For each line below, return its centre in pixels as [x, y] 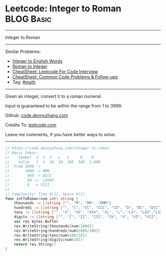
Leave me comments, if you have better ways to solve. [61, 134]
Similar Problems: [23, 51]
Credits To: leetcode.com [31, 125]
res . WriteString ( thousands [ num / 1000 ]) [54, 226]
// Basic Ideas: [22, 153]
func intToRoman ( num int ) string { [42, 199]
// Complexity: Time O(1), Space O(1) [45, 194]
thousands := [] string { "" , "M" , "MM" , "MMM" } [63, 203]
